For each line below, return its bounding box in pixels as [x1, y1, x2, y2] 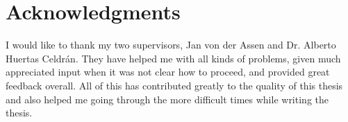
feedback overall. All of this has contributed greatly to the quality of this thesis [6, 78, 343, 92]
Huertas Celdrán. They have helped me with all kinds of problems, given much [6, 51, 341, 65]
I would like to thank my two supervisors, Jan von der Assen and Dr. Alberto [6, 37, 336, 52]
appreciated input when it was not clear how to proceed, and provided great [6, 64, 330, 79]
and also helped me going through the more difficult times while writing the [6, 91, 329, 106]
